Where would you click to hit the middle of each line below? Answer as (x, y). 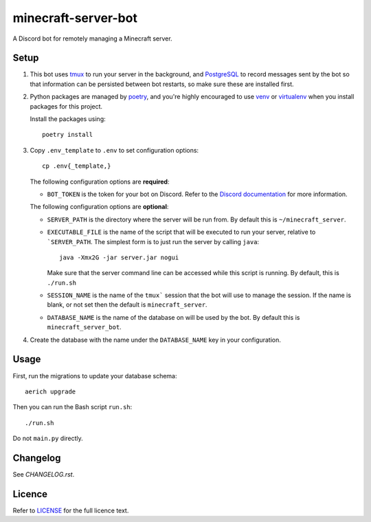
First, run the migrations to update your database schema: (95, 376)
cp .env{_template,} (77, 166)
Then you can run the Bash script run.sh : (72, 407)
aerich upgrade (50, 391)
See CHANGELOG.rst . (44, 475)
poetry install (68, 135)
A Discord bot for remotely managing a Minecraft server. (92, 39)
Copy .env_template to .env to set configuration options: (114, 150)
